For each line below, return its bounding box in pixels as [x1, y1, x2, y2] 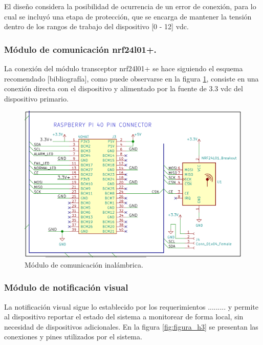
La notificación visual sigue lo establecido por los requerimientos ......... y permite [4, 301, 258, 312]
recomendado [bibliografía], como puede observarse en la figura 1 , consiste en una [4, 73, 259, 84]
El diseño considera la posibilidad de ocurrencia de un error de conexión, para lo [4, 1, 256, 11]
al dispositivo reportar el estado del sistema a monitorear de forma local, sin [4, 311, 244, 322]
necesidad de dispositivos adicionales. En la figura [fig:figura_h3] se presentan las [4, 321, 258, 332]
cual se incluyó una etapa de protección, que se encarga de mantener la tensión [4, 11, 252, 22]
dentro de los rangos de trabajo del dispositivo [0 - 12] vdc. [4, 21, 189, 32]
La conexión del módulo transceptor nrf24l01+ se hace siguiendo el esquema [4, 63, 243, 73]
